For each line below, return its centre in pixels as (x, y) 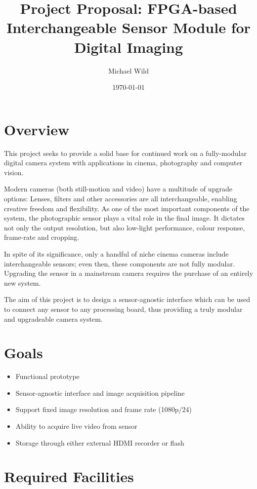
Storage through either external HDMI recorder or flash (100, 442)
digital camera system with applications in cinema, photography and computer (123, 163)
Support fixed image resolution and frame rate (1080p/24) (104, 409)
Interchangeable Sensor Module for (128, 27)
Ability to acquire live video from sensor (76, 426)
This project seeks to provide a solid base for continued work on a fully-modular (125, 153)
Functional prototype (47, 376)
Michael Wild (128, 70)
